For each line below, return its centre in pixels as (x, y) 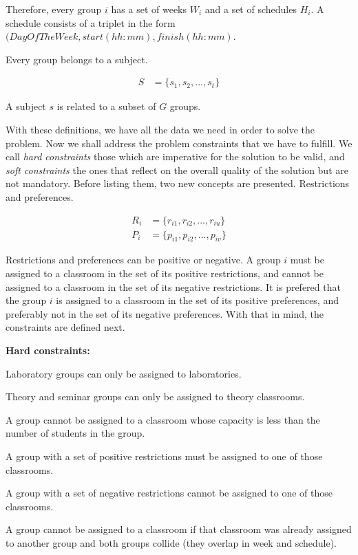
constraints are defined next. (65, 327)
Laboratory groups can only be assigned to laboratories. (124, 373)
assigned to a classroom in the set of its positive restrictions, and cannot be (165, 273)
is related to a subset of (106, 106)
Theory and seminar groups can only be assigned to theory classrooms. (155, 396)
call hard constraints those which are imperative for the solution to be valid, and (175, 156)
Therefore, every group (54, 9)
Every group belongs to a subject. (77, 59)
